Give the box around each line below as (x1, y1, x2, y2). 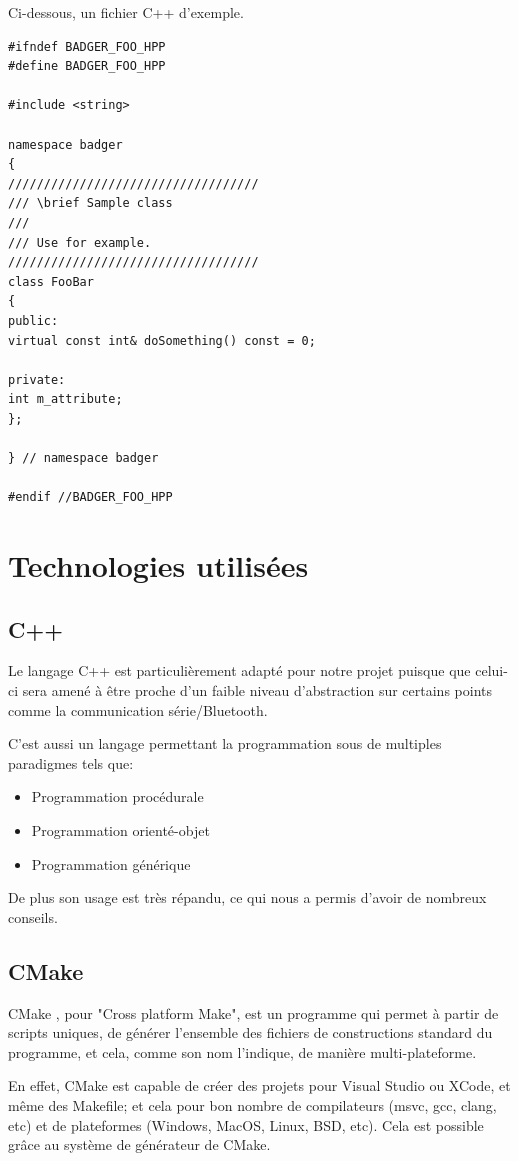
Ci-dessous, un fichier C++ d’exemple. (8, 2, 244, 22)
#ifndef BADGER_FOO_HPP (8, 39, 166, 54)
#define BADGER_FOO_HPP (8, 59, 166, 74)
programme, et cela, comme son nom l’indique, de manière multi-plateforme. (8, 1041, 477, 1062)
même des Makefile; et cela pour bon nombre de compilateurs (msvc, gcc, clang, (8, 1094, 497, 1115)
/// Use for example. (8, 235, 152, 250)
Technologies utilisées (8, 545, 309, 586)
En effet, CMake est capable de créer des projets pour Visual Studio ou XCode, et (8, 1075, 511, 1096)
